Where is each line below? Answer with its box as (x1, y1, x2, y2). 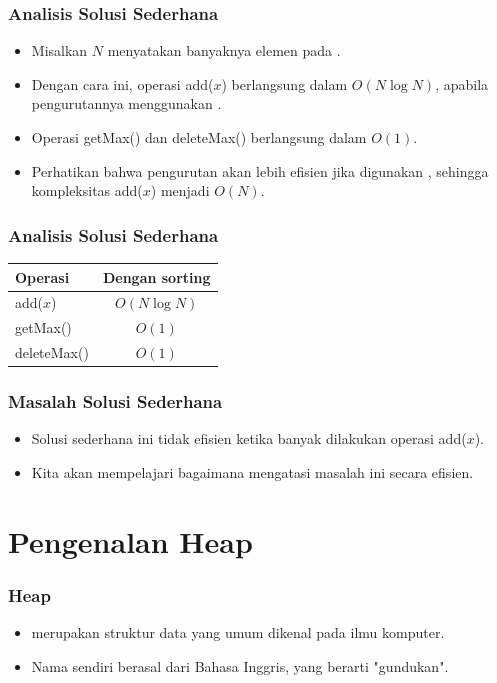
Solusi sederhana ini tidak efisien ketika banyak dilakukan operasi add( (31, 428, 467, 449)
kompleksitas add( (31, 180, 143, 201)
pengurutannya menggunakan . (31, 93, 222, 114)
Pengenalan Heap (8, 520, 253, 561)
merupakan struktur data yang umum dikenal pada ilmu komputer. (31, 622, 445, 643)
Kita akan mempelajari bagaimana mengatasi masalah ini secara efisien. (31, 461, 474, 482)
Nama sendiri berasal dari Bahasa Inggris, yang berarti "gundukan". (31, 655, 449, 676)
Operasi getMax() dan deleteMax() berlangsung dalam (31, 127, 367, 147)
